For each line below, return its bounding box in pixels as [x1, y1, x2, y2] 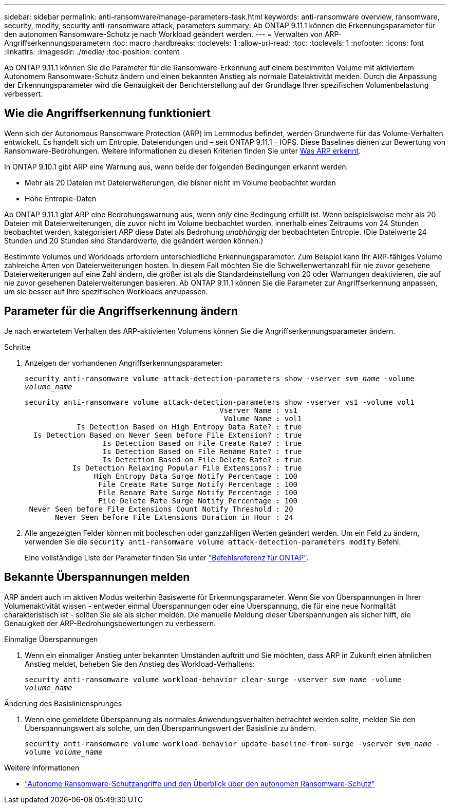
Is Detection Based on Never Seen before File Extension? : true [33, 430, 302, 439]
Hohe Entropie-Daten [25, 194, 97, 203]
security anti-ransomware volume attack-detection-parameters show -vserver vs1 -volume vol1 [25, 398, 415, 406]
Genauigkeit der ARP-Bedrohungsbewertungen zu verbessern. [4, 618, 216, 628]
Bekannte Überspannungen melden [4, 571, 190, 584]
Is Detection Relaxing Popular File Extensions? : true [72, 463, 302, 472]
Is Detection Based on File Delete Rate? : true [102, 455, 302, 464]
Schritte [4, 342, 31, 351]
